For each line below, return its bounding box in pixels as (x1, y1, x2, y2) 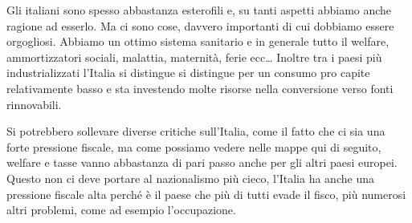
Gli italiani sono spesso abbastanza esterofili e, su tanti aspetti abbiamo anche (6, 2, 392, 18)
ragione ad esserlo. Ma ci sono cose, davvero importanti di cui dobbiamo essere (6, 17, 394, 34)
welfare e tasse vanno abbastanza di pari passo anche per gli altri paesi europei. (6, 154, 398, 171)
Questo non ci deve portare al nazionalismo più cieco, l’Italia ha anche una (6, 169, 374, 186)
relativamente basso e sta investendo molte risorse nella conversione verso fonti (6, 79, 394, 96)
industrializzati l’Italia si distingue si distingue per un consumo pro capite (6, 64, 370, 81)
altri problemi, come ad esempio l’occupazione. (6, 201, 236, 218)
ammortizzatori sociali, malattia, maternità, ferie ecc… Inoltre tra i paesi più (6, 48, 382, 65)
